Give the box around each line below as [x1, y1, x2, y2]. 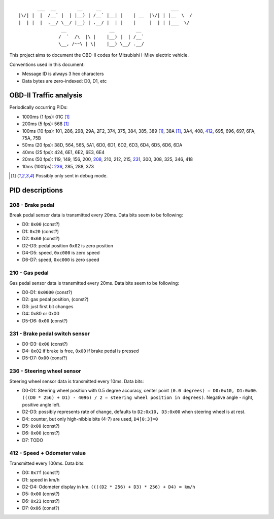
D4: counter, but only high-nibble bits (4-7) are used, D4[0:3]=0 [22, 416, 158, 422]
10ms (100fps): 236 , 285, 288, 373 [22, 163, 94, 169]
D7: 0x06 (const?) [22, 505, 60, 511]
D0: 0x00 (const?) [22, 221, 60, 228]
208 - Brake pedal [9, 201, 55, 208]
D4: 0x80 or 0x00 [22, 311, 59, 317]
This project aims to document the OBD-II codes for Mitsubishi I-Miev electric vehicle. [9, 52, 189, 58]
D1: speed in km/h [22, 476, 60, 483]
